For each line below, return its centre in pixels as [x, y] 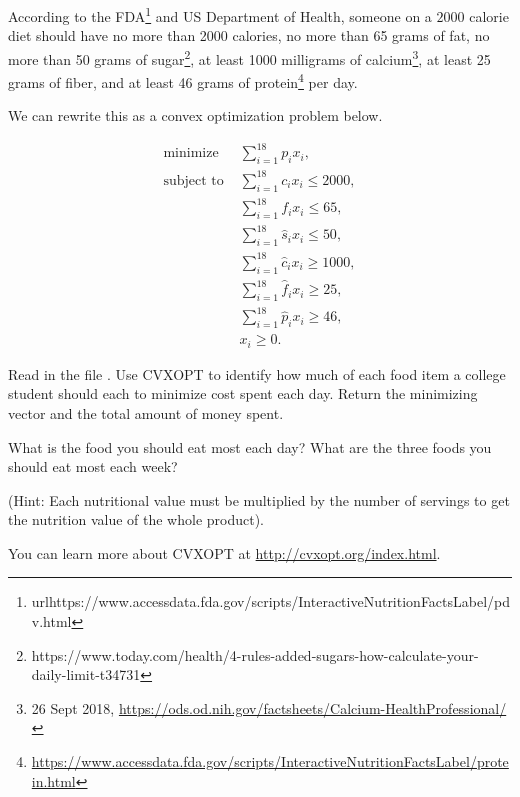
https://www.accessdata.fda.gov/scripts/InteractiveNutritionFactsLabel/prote [270, 761]
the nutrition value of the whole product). [136, 519]
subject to [193, 180]
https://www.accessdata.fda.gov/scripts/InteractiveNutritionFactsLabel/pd [279, 601]
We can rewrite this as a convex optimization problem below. [195, 115]
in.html [53, 780]
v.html [51, 621]
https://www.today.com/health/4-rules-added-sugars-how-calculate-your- [255, 654]
